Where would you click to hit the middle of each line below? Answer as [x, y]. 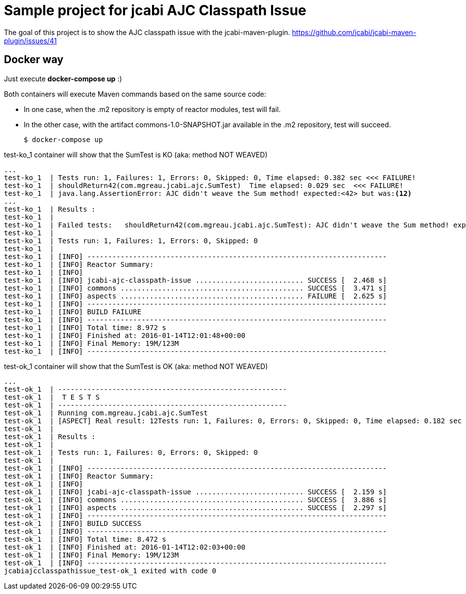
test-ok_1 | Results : [50, 436]
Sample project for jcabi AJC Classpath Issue [155, 10]
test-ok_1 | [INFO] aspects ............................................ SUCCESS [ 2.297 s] [195, 507]
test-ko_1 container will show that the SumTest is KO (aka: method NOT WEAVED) [136, 154]
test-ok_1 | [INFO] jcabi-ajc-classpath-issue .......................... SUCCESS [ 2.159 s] [195, 492]
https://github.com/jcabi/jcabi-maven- [354, 32]
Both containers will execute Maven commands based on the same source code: [135, 94]
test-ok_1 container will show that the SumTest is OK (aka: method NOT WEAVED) [136, 366]
